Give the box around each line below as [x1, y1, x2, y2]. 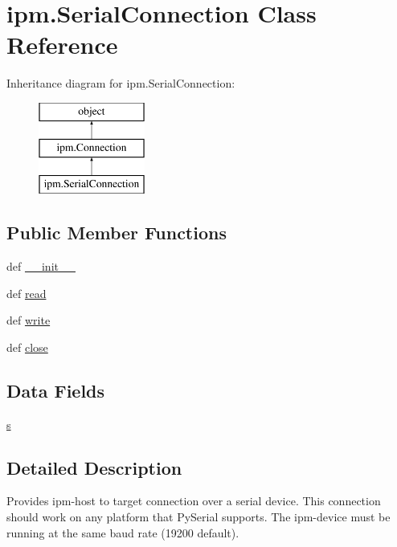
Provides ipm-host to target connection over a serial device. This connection [6, 492, 381, 509]
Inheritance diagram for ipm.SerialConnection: [6, 75, 235, 92]
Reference [6, 28, 118, 61]
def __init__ [6, 258, 76, 275]
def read [6, 284, 47, 301]
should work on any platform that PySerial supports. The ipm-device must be [6, 508, 391, 525]
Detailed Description [6, 455, 182, 480]
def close [6, 338, 48, 355]
